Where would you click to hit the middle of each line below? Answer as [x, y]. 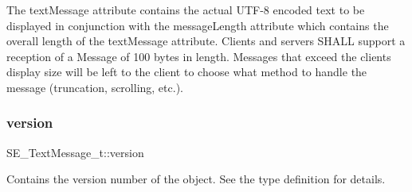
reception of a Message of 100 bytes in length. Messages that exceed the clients [199, 56]
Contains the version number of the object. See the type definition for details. [196, 179]
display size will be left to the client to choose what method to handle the [187, 72]
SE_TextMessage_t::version [75, 152]
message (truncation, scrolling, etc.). [95, 87]
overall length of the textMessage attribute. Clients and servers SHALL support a [206, 41]
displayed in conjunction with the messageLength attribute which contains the [198, 25]
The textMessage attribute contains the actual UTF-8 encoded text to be [186, 10]
